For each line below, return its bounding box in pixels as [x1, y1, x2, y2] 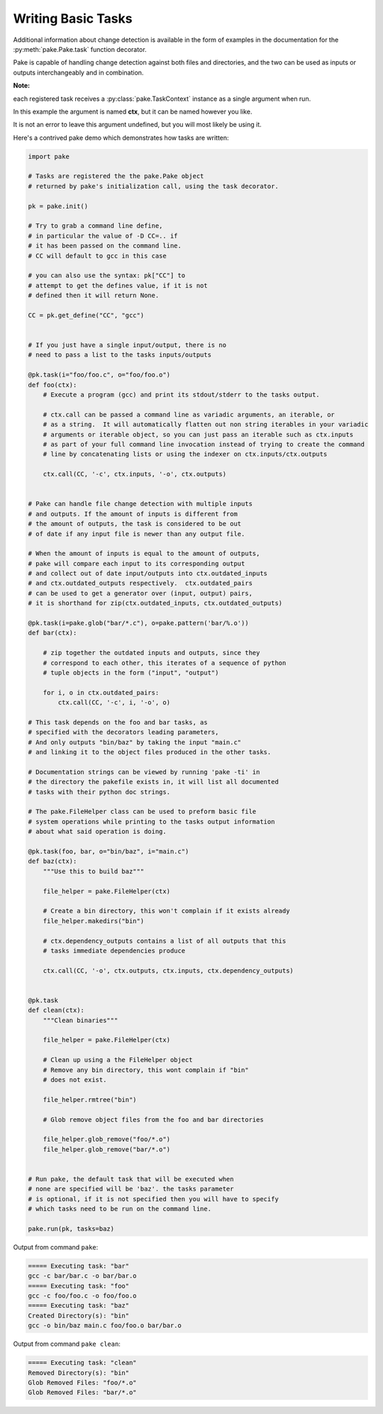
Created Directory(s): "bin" [28, 1311, 130, 1320]
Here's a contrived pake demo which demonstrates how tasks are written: [13, 133, 230, 142]
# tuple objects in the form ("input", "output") [43, 668, 219, 677]
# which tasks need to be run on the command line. [28, 1205, 212, 1213]
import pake [28, 153, 70, 160]
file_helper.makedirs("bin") [43, 917, 145, 925]
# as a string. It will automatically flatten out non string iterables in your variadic [43, 421, 369, 429]
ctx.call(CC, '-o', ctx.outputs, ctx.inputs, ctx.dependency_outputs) [43, 966, 294, 975]
